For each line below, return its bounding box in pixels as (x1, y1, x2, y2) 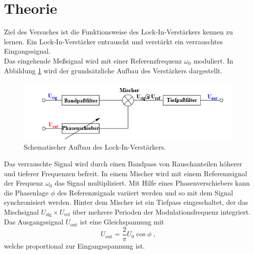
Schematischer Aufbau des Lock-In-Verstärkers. (24, 142, 166, 152)
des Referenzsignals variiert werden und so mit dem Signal (57, 187, 233, 197)
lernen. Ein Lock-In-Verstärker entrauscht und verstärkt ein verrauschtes (4, 36, 223, 46)
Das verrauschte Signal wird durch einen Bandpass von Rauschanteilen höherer (4, 158, 242, 168)
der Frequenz (4, 178, 43, 188)
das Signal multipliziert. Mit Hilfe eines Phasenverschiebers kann (54, 178, 250, 188)
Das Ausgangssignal (4, 217, 63, 227)
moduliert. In (193, 55, 233, 65)
